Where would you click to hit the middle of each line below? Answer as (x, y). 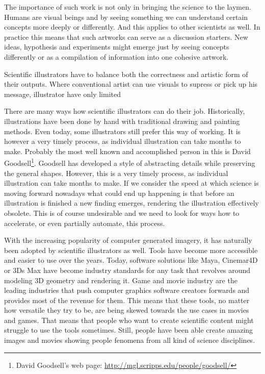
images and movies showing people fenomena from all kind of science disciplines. (130, 340)
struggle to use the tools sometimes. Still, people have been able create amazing (129, 330)
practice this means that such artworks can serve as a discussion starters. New (126, 36)
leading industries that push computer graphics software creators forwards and (127, 290)
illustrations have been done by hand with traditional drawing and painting (122, 121)
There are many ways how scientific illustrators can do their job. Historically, (125, 111)
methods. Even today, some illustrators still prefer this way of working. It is (123, 131)
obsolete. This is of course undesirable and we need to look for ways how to (122, 213)
